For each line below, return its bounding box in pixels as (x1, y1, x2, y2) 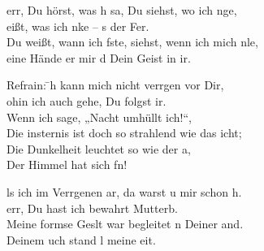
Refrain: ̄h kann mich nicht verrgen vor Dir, (6, 76, 224, 93)
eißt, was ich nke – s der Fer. (6, 17, 149, 34)
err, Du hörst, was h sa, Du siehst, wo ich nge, (6, 2, 237, 18)
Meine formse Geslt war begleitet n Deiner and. (6, 215, 244, 232)
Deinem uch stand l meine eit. (6, 231, 156, 248)
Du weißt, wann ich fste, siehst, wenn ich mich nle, (6, 33, 258, 50)
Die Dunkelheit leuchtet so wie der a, (6, 140, 191, 157)
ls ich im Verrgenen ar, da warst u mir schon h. (6, 183, 242, 200)
